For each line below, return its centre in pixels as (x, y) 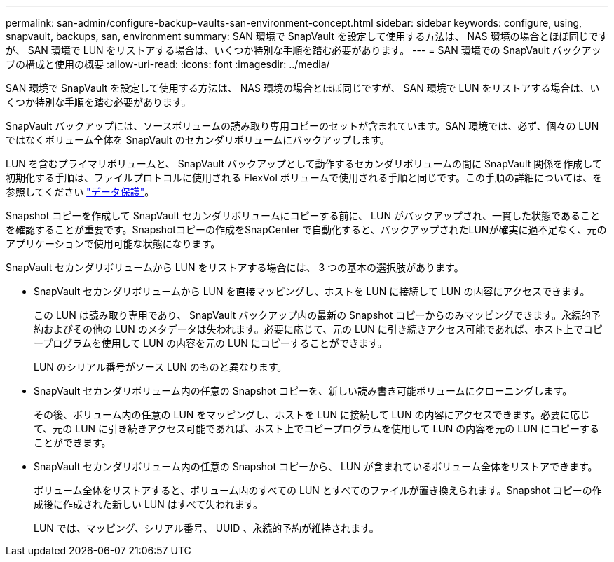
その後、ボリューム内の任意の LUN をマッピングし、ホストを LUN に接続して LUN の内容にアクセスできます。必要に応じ (312, 414)
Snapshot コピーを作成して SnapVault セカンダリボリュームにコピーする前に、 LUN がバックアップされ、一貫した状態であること (303, 215)
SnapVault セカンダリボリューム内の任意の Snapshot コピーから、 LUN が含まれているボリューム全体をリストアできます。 (316, 466)
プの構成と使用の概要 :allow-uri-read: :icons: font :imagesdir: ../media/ (168, 64)
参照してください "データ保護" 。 (80, 192)
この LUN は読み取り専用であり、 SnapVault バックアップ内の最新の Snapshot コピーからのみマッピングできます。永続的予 (317, 315)
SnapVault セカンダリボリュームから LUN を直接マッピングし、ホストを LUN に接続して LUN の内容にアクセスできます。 (312, 291)
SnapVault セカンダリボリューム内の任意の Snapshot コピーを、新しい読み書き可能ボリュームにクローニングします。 (303, 391)
